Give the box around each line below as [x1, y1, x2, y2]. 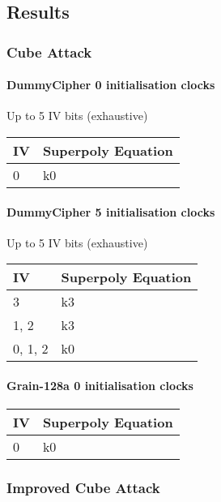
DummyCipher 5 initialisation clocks [6, 203, 215, 220]
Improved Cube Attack [6, 478, 160, 498]
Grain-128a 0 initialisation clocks [6, 377, 193, 393]
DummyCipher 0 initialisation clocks [6, 76, 215, 93]
